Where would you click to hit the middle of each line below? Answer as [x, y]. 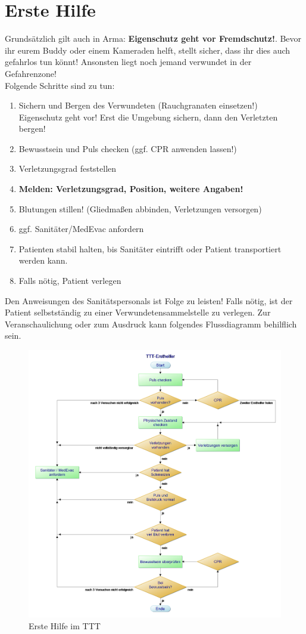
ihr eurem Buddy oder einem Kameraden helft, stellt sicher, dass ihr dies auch [148, 50]
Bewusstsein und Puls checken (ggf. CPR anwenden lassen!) [128, 148]
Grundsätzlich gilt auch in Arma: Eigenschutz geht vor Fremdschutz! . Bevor [153, 38]
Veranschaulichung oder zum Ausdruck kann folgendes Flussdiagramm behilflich [151, 324]
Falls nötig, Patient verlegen [70, 281]
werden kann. [43, 260]
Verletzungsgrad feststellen [68, 168]
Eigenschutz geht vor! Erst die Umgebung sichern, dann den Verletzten [148, 117]
